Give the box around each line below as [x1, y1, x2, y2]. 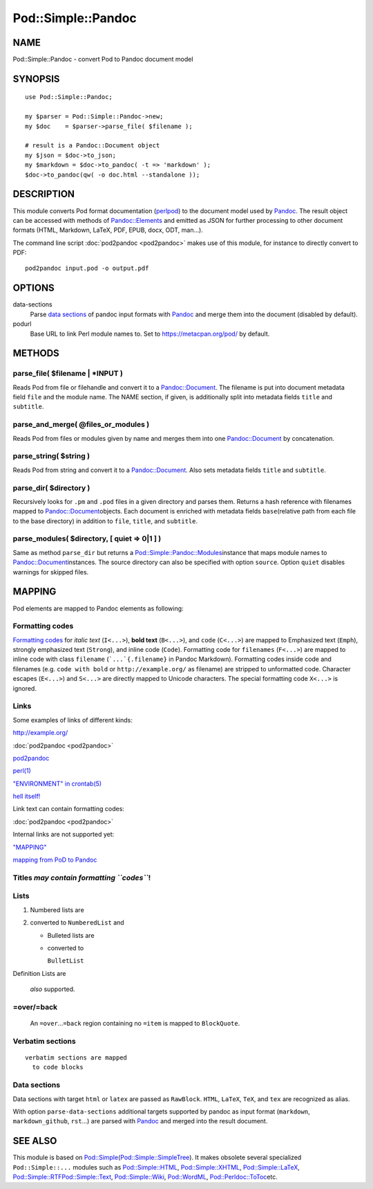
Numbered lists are [30, 905, 84, 914]
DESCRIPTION [12, 188, 75, 200]
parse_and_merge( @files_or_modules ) [12, 419, 150, 429]
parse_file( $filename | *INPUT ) [12, 369, 124, 379]
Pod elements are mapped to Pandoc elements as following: [12, 604, 184, 612]
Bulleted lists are [47, 931, 95, 939]
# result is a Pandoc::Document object [25, 142, 160, 149]
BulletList [47, 957, 84, 965]
